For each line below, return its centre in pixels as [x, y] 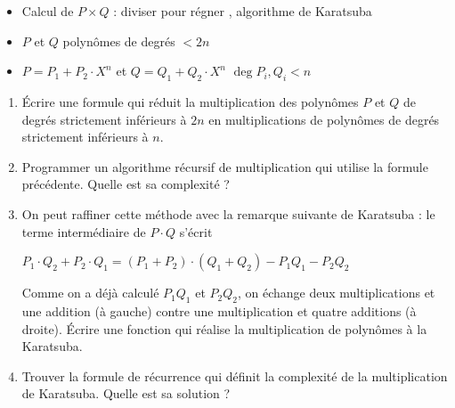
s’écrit [196, 231]
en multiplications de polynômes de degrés [324, 119]
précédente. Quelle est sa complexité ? [126, 184]
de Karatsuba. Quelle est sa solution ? [126, 393]
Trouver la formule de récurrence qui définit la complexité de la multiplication [235, 375]
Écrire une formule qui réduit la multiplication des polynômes [190, 101]
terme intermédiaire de [84, 231]
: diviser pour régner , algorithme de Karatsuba [243, 11]
